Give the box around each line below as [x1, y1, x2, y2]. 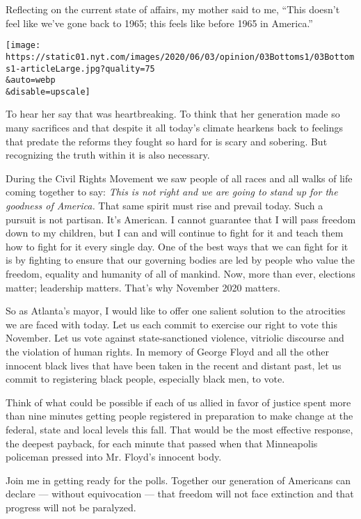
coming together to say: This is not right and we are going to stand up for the [6, 184, 338, 199]
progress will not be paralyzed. [6, 500, 136, 514]
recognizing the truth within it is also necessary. [6, 147, 210, 162]
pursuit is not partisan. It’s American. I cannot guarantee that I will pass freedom [6, 211, 356, 226]
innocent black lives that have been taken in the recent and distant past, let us [6, 358, 342, 372]
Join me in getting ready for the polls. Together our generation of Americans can [6, 472, 351, 487]
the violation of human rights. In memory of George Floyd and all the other [6, 344, 329, 358]
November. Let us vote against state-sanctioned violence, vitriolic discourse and [6, 330, 344, 345]
